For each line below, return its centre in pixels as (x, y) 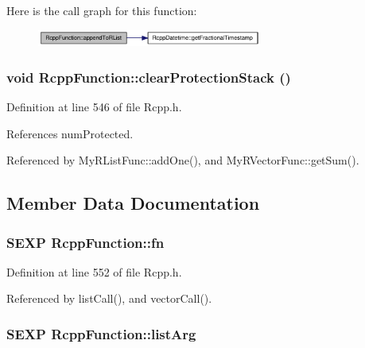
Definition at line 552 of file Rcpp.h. (94, 271)
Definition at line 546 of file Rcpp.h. (94, 107)
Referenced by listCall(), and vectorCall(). (109, 298)
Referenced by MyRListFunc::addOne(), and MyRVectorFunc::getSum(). (183, 160)
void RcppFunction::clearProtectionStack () (149, 77)
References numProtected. (70, 133)
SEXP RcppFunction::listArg (101, 333)
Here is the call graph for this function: (102, 10)
